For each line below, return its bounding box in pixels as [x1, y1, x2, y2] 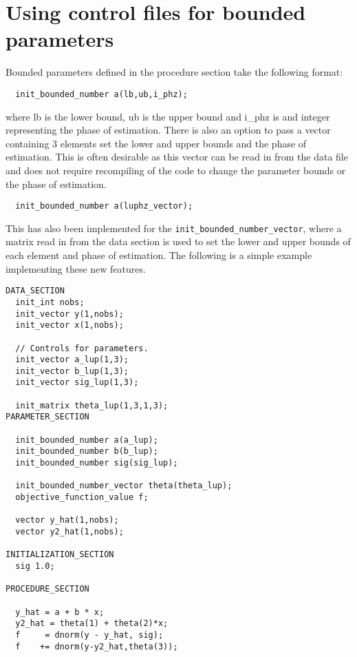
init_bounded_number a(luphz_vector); [15, 201, 193, 211]
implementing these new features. [6, 261, 146, 275]
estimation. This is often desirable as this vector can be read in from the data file [6, 149, 348, 164]
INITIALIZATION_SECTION [6, 550, 114, 560]
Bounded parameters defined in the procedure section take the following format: [6, 65, 343, 79]
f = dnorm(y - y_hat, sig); [15, 629, 164, 640]
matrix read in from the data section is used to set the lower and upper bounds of [6, 234, 351, 249]
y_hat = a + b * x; [15, 607, 105, 617]
